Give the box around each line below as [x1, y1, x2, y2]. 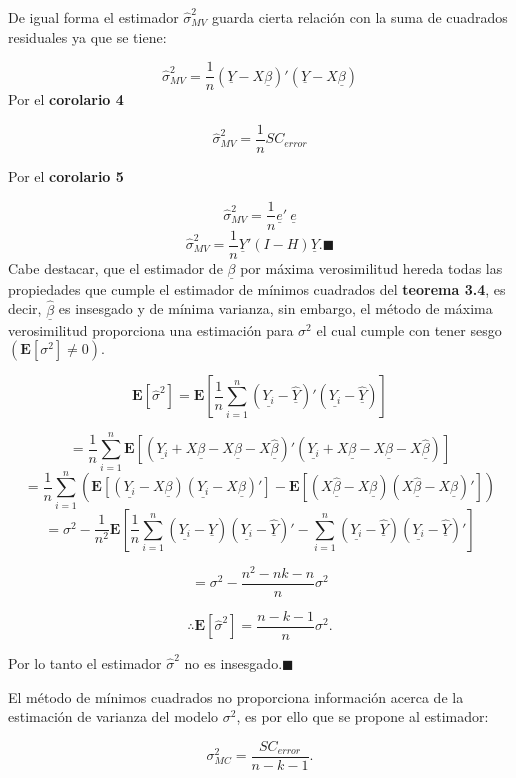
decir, [8, 298, 42, 319]
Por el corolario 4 [8, 89, 124, 110]
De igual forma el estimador [8, 7, 179, 27]
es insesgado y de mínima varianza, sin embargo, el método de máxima [58, 298, 493, 319]
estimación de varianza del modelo [8, 706, 219, 727]
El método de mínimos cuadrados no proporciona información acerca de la [8, 686, 464, 707]
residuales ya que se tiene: [8, 26, 167, 47]
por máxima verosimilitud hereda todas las [240, 257, 503, 278]
